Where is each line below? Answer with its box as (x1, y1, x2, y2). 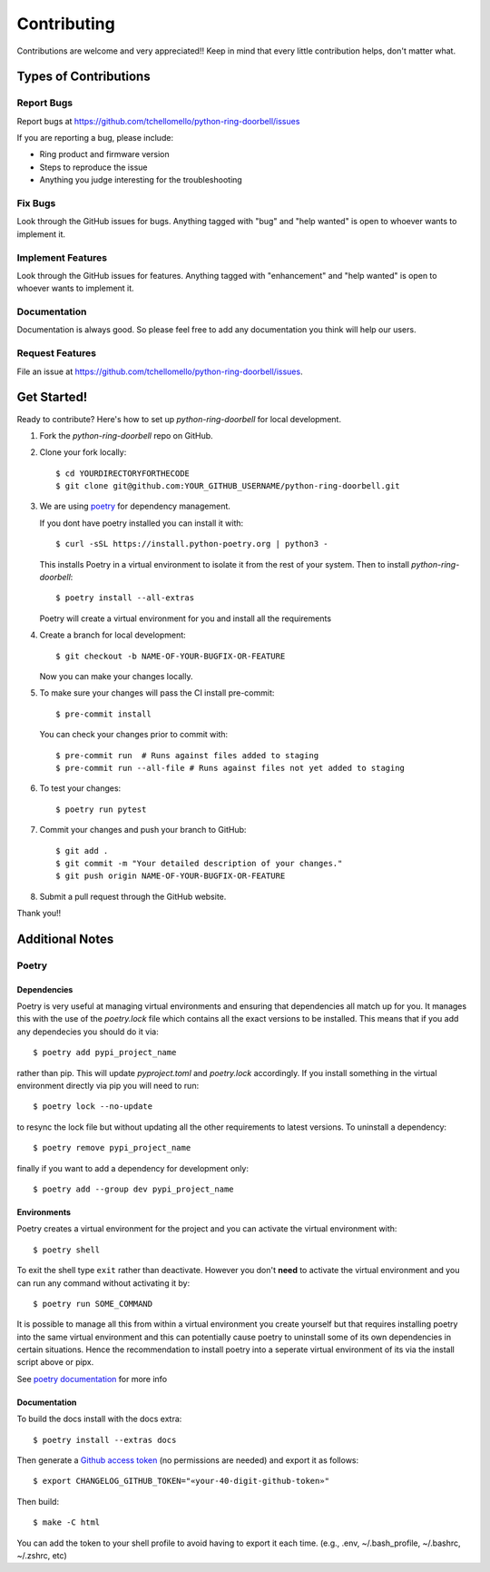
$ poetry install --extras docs (33, 1435, 177, 1445)
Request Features (16, 347, 97, 360)
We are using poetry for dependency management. (39, 500, 231, 512)
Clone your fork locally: (39, 447, 127, 458)
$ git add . (55, 845, 109, 855)
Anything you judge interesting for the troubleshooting (39, 174, 242, 185)
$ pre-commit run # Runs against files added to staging (55, 750, 319, 760)
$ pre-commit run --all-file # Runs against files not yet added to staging (55, 763, 406, 773)
